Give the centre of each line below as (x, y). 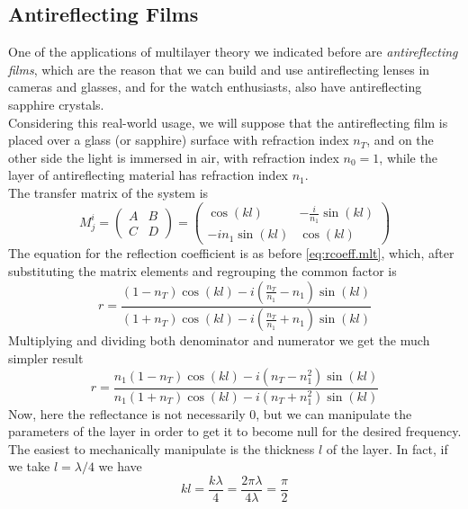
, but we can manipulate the (334, 413)
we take (29, 466)
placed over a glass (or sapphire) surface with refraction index (179, 140)
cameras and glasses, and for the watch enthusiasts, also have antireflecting (215, 87)
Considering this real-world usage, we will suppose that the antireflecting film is (228, 122)
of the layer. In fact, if (387, 448)
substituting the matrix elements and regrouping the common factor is (202, 271)
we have (120, 466)
